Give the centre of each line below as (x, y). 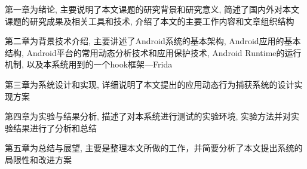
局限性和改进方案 (38, 159)
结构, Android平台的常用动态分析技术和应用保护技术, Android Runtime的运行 (153, 52)
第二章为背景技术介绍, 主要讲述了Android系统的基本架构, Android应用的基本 (153, 41)
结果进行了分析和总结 (55, 127)
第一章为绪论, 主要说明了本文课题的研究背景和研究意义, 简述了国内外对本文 (152, 9)
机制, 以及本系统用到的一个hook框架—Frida (89, 64)
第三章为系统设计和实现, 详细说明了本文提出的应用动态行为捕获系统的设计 (150, 84)
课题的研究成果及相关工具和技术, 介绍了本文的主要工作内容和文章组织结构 (150, 21)
